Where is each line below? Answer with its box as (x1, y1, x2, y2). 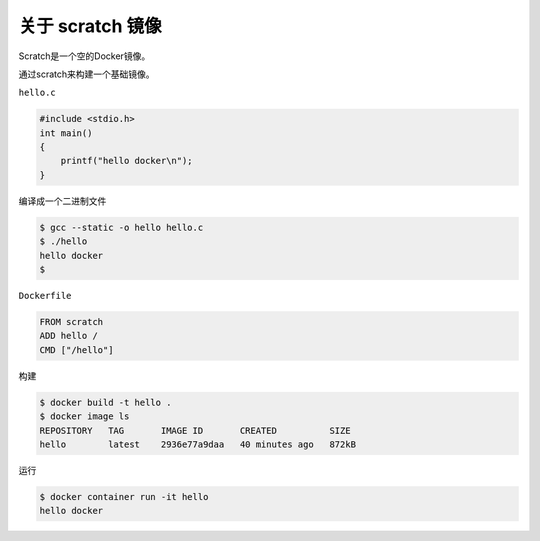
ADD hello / (39, 330, 99, 342)
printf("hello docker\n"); (60, 155, 194, 167)
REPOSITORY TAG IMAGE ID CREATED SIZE (39, 425, 351, 436)
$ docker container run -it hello (39, 491, 209, 502)
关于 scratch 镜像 (18, 15, 162, 37)
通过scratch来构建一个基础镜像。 (18, 68, 155, 80)
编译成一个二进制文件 (18, 195, 107, 207)
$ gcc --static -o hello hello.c (39, 221, 204, 233)
